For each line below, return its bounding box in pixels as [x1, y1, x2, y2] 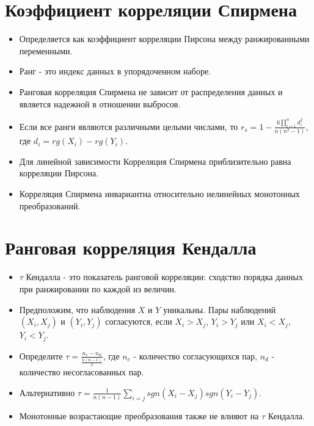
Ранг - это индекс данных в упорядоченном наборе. [19, 65, 211, 78]
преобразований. [19, 199, 81, 212]
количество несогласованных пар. [19, 366, 144, 378]
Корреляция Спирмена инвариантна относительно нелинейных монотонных [19, 187, 300, 200]
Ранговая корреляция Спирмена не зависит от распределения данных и [19, 85, 283, 98]
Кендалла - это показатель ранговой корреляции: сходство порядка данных [26, 270, 303, 283]
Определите [19, 349, 63, 362]
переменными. [19, 44, 73, 57]
